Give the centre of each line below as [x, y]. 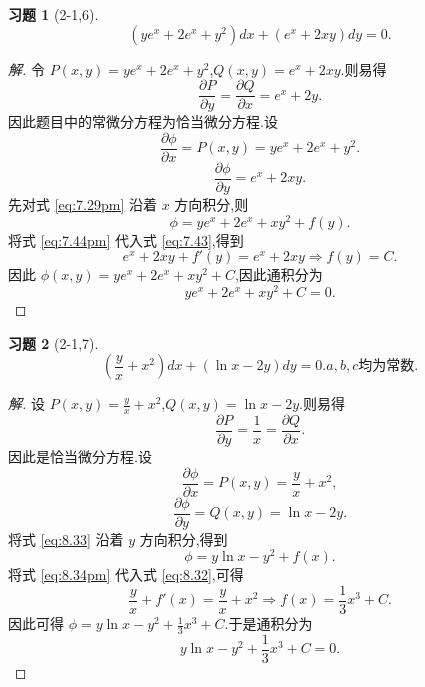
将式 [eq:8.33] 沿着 [66, 538]
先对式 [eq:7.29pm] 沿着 [82, 203]
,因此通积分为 [278, 274]
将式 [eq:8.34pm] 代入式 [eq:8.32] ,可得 [126, 574]
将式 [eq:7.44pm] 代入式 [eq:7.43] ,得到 [126, 239]
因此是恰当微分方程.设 [80, 455]
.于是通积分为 [268, 623]
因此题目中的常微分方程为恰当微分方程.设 [143, 121]
